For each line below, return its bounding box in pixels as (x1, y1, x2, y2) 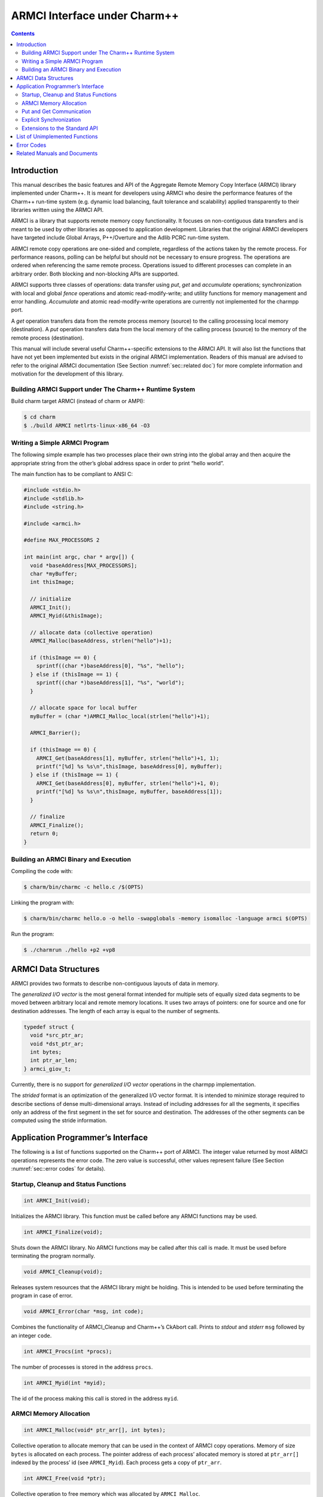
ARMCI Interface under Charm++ (11, 9, 179, 22)
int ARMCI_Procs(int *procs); (23, 1348, 112, 1354)
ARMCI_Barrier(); (30, 729, 81, 737)
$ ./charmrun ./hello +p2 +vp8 (23, 947, 116, 953)
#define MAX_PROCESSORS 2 (23, 537, 100, 544)
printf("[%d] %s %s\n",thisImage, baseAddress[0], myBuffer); (36, 763, 223, 770)
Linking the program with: (11, 899, 75, 907)
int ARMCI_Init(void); (23, 1197, 90, 1204)
